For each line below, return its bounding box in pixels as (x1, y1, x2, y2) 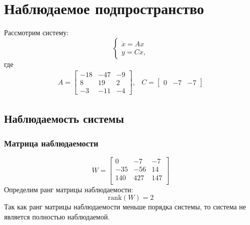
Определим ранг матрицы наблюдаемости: (4, 184, 133, 194)
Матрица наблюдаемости (4, 137, 99, 149)
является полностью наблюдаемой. (4, 211, 110, 221)
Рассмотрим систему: (4, 27, 69, 38)
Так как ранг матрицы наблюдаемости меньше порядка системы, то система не (4, 201, 246, 212)
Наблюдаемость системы (4, 110, 124, 126)
